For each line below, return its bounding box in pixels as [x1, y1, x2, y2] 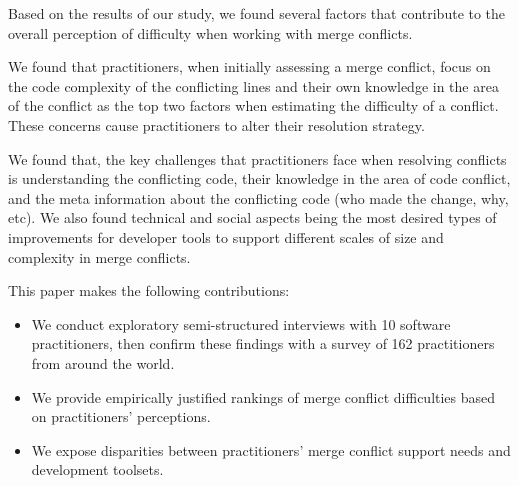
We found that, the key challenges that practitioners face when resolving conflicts [8, 148, 507, 169]
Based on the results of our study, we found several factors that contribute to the [8, 3, 506, 23]
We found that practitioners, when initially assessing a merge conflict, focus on [8, 56, 491, 77]
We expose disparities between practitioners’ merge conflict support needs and [31, 439, 511, 460]
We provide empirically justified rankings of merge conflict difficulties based [31, 386, 496, 407]
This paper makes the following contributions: [8, 280, 290, 301]
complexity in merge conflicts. [8, 246, 191, 267]
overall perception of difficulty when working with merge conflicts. [8, 22, 413, 43]
